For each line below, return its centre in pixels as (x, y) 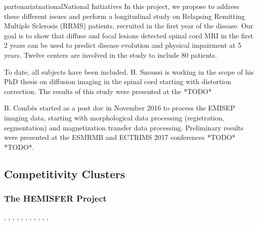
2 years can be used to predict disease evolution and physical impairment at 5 (123, 45)
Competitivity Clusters (64, 173)
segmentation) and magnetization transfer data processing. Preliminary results (124, 127)
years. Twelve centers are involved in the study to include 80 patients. (111, 55)
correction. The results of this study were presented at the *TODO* (108, 91)
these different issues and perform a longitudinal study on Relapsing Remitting (125, 16)
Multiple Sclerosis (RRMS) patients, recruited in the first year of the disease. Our (129, 26)
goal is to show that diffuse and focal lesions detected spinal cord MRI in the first (129, 35)
